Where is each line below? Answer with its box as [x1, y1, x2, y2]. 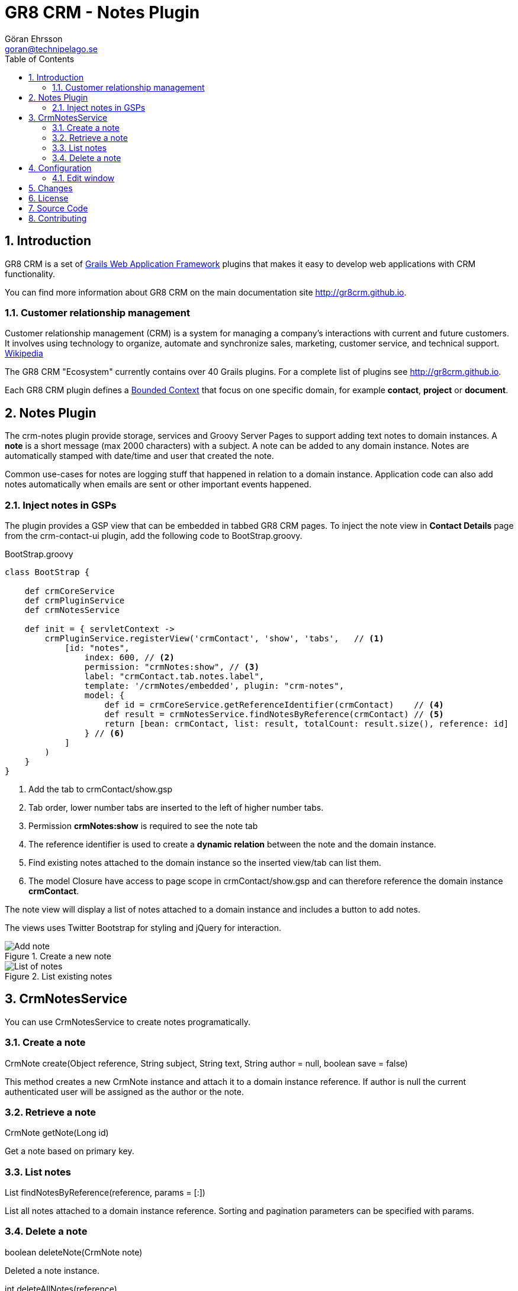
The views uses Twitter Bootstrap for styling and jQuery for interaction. [5, 922, 281, 933]
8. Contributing [28, 213, 87, 223]
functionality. [5, 268, 56, 279]
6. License [28, 192, 69, 203]
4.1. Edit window [52, 172, 115, 183]
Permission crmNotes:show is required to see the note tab [28, 820, 258, 831]
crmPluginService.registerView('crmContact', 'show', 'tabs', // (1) [44, 633, 384, 643]
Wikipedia [5, 348, 43, 359]
